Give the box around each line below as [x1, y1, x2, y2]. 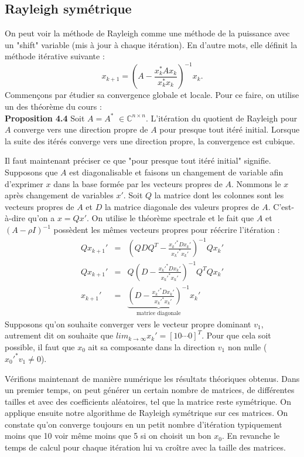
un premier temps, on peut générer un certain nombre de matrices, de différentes [5, 384, 295, 396]
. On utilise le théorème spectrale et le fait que [87, 212, 254, 224]
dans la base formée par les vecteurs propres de [53, 177, 223, 189]
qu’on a [28, 212, 55, 224]
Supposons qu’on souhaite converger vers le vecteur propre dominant [5, 317, 251, 330]
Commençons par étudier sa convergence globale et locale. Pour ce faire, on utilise [5, 89, 299, 101]
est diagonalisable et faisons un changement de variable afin [69, 166, 283, 178]
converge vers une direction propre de [13, 123, 148, 136]
